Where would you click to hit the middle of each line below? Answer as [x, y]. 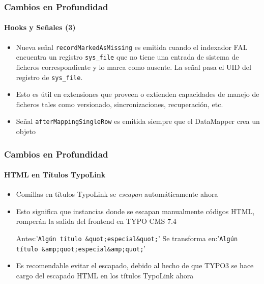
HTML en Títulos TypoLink [55, 175]
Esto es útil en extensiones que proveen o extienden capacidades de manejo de [138, 94]
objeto [26, 131]
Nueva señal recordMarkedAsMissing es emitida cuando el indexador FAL [132, 47]
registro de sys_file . [49, 77]
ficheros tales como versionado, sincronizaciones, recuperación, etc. [120, 104]
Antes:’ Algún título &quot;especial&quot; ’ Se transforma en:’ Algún [127, 238]
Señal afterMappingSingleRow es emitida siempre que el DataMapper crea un [138, 121]
